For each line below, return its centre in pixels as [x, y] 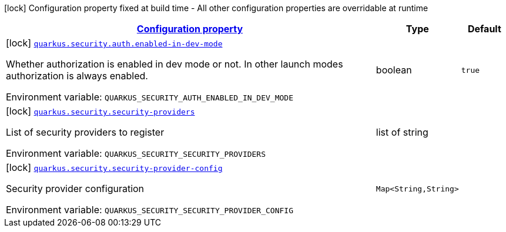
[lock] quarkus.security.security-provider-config [114, 167]
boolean [394, 70]
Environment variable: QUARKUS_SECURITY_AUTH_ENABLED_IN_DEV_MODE [150, 97]
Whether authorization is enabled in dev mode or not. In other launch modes [175, 64]
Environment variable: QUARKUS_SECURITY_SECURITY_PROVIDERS [136, 153]
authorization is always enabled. [77, 76]
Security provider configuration [75, 189]
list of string [402, 132]
